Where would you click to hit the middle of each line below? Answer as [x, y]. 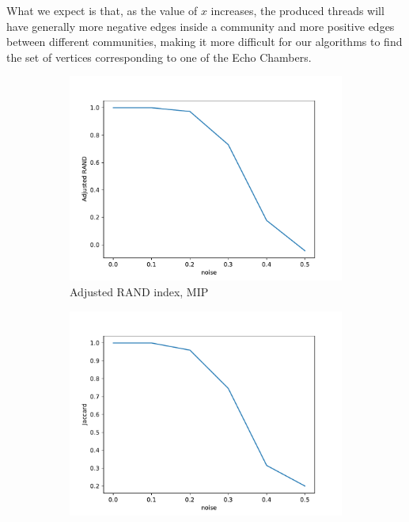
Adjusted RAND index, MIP [139, 291]
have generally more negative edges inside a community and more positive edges [201, 26]
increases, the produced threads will [297, 10]
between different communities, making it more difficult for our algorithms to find [204, 42]
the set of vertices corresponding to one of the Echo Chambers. [159, 57]
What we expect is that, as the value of [102, 10]
